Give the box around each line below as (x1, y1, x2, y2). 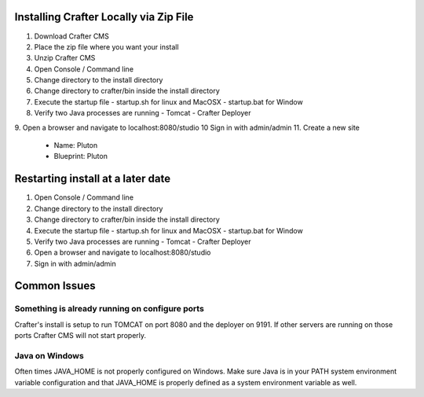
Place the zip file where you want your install (34, 42, 180, 51)
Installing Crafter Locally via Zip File (14, 10, 194, 24)
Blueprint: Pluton (53, 152, 108, 161)
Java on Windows (14, 350, 84, 361)
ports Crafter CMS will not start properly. (14, 331, 147, 340)
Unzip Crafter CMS (34, 53, 96, 63)
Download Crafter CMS (34, 31, 109, 41)
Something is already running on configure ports (14, 303, 204, 314)
